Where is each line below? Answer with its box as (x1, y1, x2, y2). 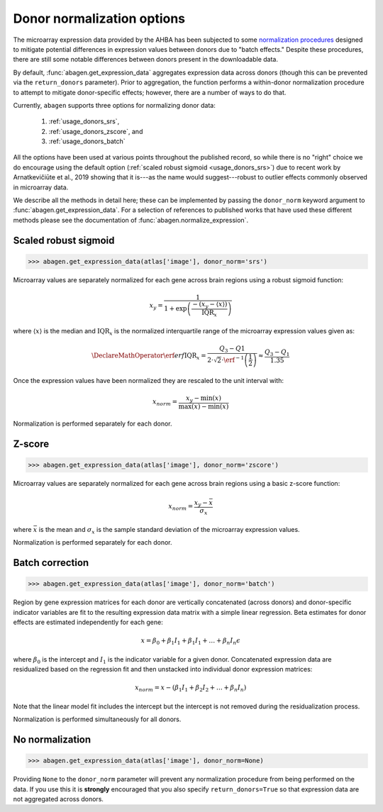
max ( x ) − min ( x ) (178, 402, 229, 411)
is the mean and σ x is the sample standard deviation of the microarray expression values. (38, 525, 301, 535)
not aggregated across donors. (13, 795, 104, 803)
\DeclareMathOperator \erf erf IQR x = (91, 352, 207, 362)
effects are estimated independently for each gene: (13, 618, 163, 627)
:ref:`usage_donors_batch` (48, 137, 126, 145)
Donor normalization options (13, 11, 186, 26)
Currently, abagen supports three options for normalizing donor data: (13, 101, 216, 109)
